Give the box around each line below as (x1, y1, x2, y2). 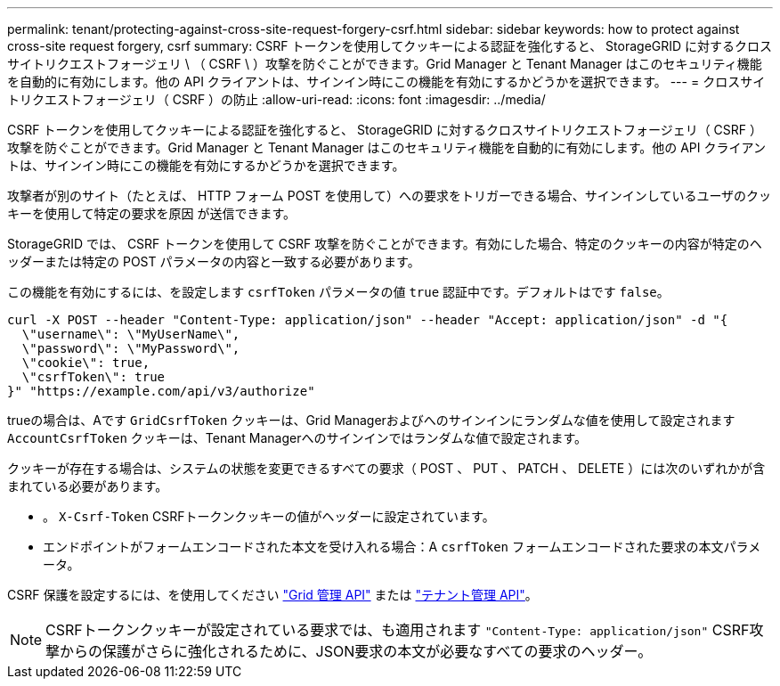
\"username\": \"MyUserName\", (21, 327, 240, 341)
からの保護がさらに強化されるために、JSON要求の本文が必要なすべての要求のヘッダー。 (60, 642, 653, 660)
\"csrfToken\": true (21, 370, 166, 384)
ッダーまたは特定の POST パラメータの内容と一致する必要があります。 (7, 254, 420, 269)
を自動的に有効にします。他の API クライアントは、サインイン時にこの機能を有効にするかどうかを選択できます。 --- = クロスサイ (7, 74, 766, 89)
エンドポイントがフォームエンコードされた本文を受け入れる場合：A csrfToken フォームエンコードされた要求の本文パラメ (43, 539, 761, 554)
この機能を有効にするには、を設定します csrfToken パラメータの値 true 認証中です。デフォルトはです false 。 (7, 284, 670, 299)
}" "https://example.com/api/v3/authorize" (7, 384, 315, 398)
